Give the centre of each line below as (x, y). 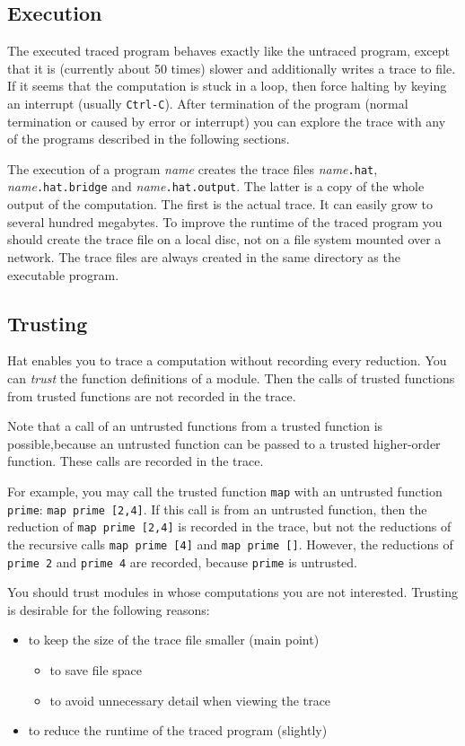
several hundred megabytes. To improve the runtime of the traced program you (225, 221)
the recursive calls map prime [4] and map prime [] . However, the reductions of (230, 544)
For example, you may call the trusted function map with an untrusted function (225, 491)
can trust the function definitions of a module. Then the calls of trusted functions (231, 377)
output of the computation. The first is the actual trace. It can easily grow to (220, 204)
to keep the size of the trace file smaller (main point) (174, 640)
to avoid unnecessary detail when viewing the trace (190, 700)
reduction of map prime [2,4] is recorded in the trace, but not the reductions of (229, 527)
